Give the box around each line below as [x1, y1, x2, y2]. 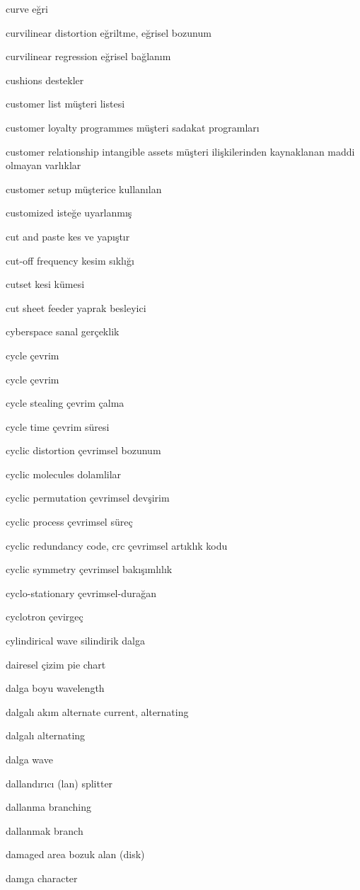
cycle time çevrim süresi [6, 419, 110, 434]
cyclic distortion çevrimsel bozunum [6, 443, 161, 458]
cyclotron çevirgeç [6, 609, 83, 624]
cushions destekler [6, 72, 84, 87]
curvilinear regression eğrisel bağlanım [6, 49, 171, 64]
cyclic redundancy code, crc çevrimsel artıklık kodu [6, 538, 228, 553]
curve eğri [6, 1, 48, 16]
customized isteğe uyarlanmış [6, 205, 132, 220]
